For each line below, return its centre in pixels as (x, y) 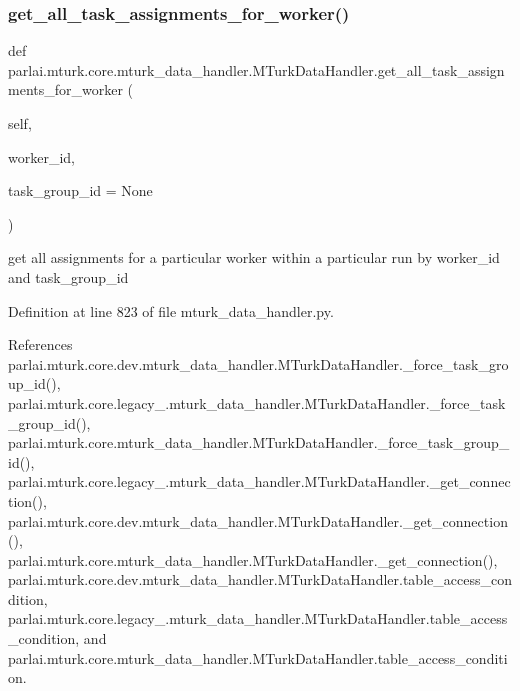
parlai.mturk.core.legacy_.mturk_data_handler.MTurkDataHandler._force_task (257, 402)
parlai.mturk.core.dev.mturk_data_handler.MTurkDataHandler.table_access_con (260, 579)
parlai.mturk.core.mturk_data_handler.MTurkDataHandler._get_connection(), (253, 559)
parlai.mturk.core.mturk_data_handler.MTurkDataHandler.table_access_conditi (258, 657)
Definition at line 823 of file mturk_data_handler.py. (171, 310)
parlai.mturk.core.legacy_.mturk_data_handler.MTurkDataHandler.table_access (258, 618)
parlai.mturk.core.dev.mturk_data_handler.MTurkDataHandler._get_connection (258, 520)
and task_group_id (68, 276)
